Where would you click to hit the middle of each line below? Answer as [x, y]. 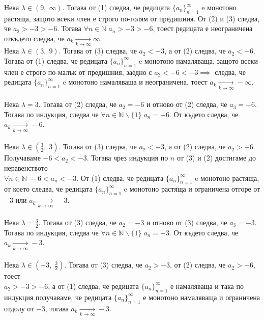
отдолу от [19, 308]
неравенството [26, 167]
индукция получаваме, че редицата [58, 297]
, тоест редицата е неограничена [203, 28]
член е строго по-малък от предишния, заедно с [78, 72]
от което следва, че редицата [48, 189]
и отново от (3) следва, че [187, 222]
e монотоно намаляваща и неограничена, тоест [135, 82]
